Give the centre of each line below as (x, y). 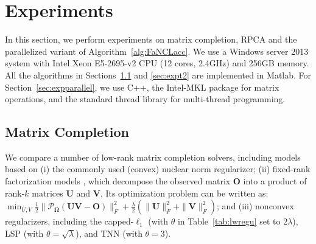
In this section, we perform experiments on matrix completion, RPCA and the (151, 39)
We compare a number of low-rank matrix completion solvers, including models (153, 157)
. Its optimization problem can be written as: (184, 193)
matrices (47, 193)
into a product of (275, 181)
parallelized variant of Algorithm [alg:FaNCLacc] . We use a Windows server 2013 (157, 51)
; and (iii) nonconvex (255, 206)
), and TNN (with (109, 233)
